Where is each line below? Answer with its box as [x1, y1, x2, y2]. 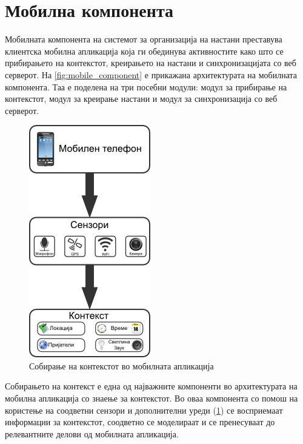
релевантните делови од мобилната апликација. [5, 427, 179, 440]
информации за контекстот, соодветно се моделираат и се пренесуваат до [5, 415, 275, 428]
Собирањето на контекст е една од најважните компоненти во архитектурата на [5, 380, 298, 392]
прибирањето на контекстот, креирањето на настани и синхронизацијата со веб [5, 56, 296, 69]
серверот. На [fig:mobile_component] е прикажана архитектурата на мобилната [5, 68, 298, 81]
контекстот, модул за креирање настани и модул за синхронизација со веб [5, 92, 278, 105]
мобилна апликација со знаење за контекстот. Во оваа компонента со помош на [5, 392, 298, 405]
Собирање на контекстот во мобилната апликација [29, 359, 214, 372]
